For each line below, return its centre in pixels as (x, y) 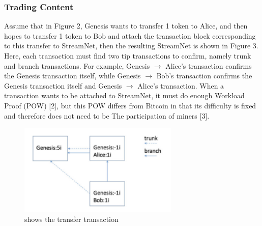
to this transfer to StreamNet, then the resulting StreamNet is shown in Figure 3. (131, 46)
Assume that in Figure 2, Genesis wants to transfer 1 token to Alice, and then (126, 26)
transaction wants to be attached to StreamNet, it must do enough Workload (124, 95)
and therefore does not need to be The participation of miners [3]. (107, 115)
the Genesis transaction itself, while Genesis (72, 76)
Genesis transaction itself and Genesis (63, 85)
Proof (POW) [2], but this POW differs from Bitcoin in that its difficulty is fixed (130, 105)
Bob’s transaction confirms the (204, 76)
